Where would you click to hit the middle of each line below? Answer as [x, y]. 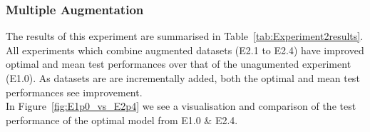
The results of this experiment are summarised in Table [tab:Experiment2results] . [185, 36]
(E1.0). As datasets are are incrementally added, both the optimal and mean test [183, 78]
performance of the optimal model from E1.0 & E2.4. [122, 120]
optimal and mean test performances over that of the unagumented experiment [179, 64]
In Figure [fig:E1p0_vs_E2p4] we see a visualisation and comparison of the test [181, 106]
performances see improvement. [74, 92]
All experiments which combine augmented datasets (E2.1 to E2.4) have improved [185, 50]
